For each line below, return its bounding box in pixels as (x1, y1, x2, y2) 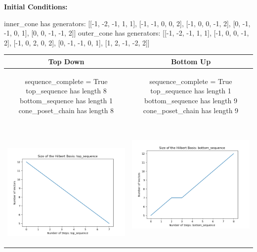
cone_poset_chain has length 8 (18, 105, 114, 115)
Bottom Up (171, 56, 211, 66)
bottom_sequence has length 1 (20, 95, 113, 105)
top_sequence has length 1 (150, 85, 231, 96)
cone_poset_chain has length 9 (143, 105, 239, 115)
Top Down (48, 56, 85, 66)
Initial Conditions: (4, 1, 68, 11)
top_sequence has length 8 (26, 85, 107, 96)
